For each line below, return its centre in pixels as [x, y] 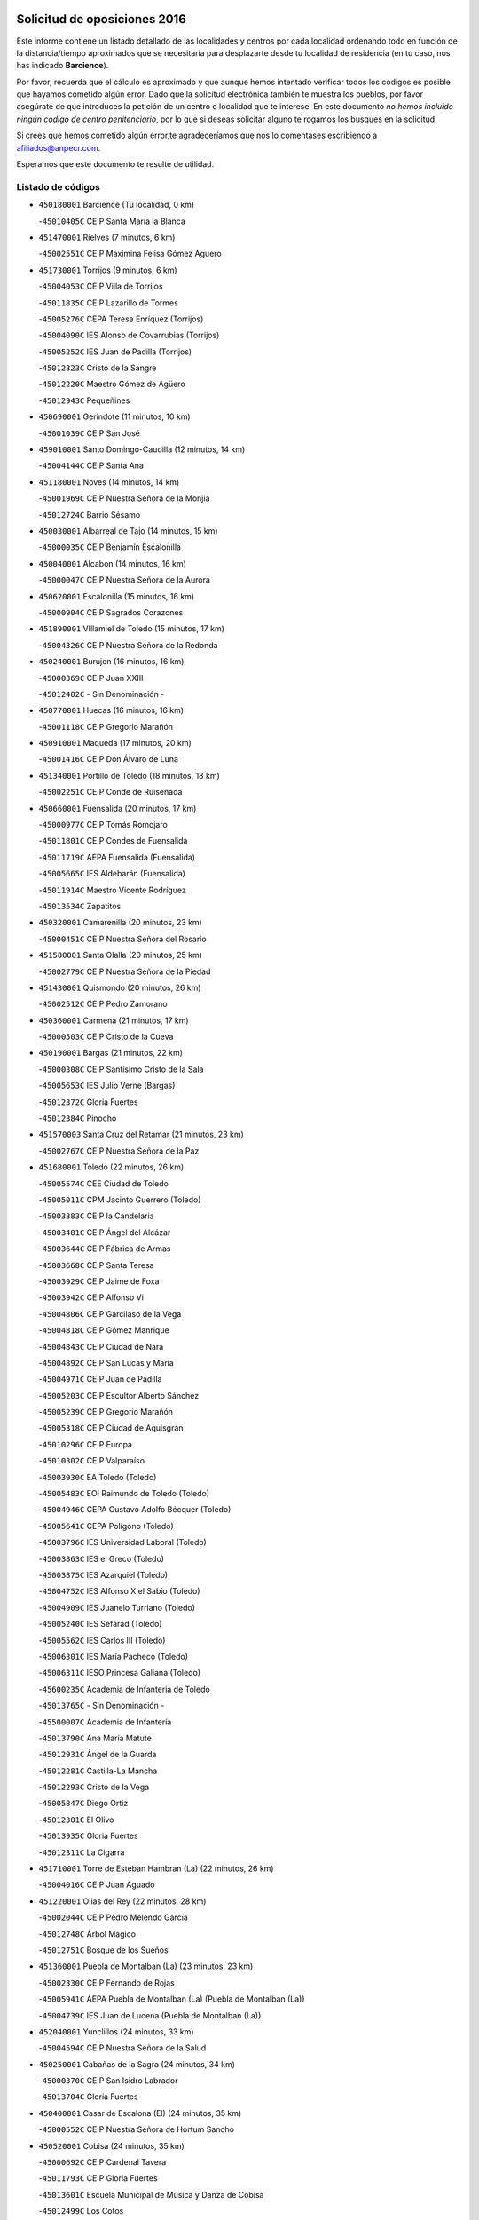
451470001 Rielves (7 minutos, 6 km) [107, 237]
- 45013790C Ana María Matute [95, 1738]
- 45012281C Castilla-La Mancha [98, 1771]
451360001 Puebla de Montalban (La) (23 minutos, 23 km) [146, 1966]
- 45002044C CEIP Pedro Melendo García [113, 1917]
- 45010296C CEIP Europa [86, 1444]
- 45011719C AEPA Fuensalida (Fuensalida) [117, 857]
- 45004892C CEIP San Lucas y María [106, 1362]
